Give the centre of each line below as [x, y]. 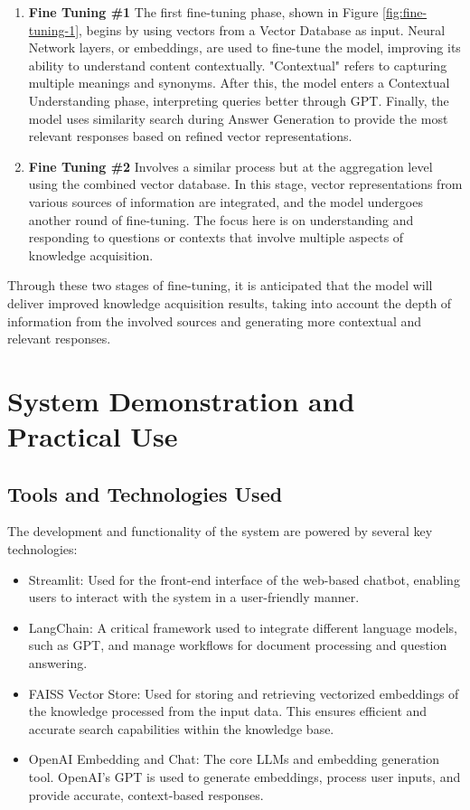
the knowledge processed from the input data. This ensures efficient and [228, 711]
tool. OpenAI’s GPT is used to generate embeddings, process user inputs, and [244, 776]
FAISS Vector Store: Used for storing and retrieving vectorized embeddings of [244, 693]
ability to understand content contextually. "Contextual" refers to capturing [238, 65]
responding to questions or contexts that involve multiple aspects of [216, 237]
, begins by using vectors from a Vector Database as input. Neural [262, 29]
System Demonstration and [181, 400]
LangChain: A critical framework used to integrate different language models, [243, 627]
